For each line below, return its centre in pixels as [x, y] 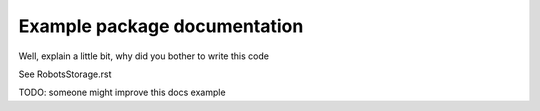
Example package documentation [161, 26]
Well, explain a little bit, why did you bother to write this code [144, 56]
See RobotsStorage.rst [65, 74]
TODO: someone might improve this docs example [122, 92]
